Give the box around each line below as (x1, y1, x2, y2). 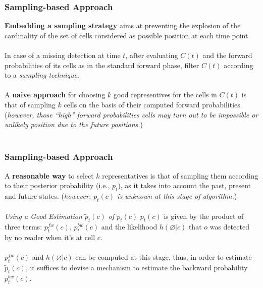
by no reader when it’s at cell (5, 232, 95, 242)
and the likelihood (101, 221, 157, 232)
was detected (209, 221, 249, 232)
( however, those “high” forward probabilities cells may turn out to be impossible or (5, 109, 258, 120)
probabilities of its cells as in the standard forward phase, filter (5, 60, 199, 70)
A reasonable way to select (5, 170, 94, 181)
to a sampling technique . (5, 70, 79, 80)
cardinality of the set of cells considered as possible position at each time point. (5, 30, 250, 40)
